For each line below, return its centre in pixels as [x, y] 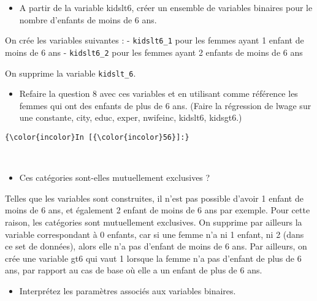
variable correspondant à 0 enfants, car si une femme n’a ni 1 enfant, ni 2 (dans [155, 234]
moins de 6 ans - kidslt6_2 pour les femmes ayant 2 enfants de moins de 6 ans [154, 52]
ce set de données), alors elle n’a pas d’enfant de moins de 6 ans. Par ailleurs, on [156, 246]
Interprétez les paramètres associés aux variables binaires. [128, 290]
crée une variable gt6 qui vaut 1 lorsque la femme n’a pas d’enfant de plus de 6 [153, 258]
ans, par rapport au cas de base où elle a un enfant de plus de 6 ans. [134, 270]
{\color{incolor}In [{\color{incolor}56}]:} [97, 137]
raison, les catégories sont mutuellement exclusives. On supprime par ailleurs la [154, 222]
